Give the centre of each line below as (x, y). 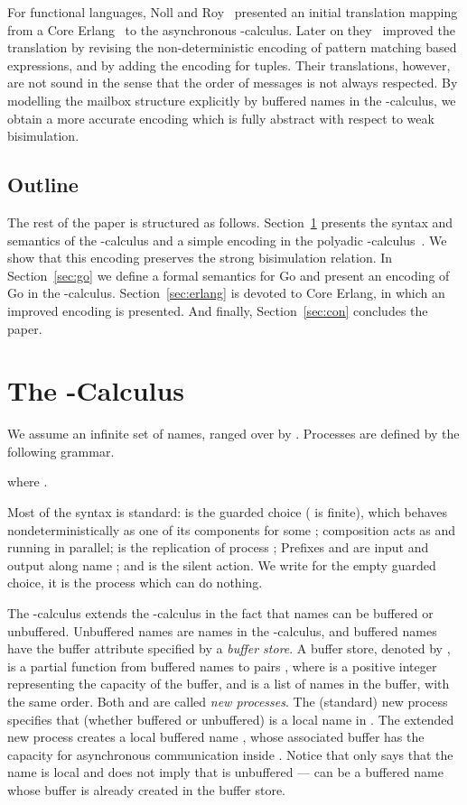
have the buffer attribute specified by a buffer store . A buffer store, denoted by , (229, 648)
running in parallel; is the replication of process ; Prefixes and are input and (218, 547)
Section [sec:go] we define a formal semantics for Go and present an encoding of (229, 275)
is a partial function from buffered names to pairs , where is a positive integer (222, 666)
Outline (43, 185)
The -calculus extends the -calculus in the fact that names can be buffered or (220, 612)
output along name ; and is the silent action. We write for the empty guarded (222, 564)
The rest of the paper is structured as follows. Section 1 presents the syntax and (230, 222)
